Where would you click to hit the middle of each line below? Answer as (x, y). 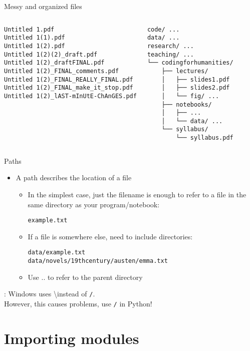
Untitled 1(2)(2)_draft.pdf (51, 54)
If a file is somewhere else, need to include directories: (110, 236)
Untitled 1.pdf (29, 29)
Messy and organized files (43, 6)
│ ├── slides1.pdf (196, 79)
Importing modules (72, 338)
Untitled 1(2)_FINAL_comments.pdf (62, 71)
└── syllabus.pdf (205, 138)
